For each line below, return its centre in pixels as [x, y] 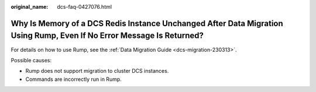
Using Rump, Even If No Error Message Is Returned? [107, 36]
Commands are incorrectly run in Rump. [74, 79]
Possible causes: [31, 60]
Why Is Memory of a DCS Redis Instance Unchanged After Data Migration [147, 23]
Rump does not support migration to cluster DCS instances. [97, 71]
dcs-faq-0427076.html [85, 7]
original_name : [30, 7]
